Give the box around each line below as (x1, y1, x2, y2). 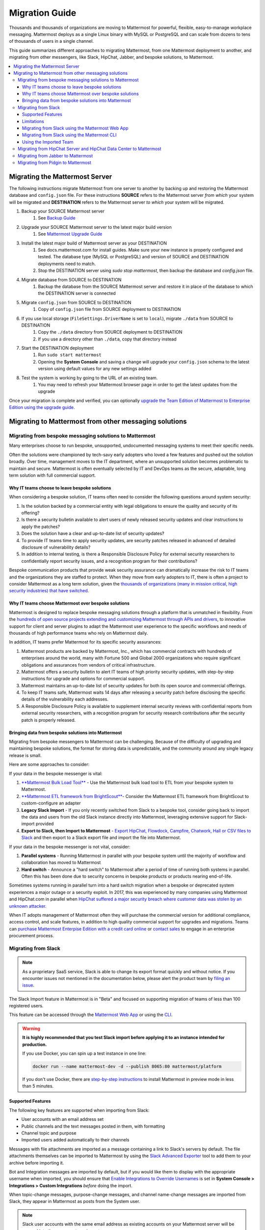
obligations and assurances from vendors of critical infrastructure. (21, 662, 156, 668)
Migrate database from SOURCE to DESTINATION (21, 277, 122, 282)
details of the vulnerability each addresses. (21, 696, 109, 702)
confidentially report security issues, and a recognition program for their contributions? (21, 558, 198, 564)
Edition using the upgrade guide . (9, 404, 76, 410)
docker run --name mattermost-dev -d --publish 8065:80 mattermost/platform (32, 1064, 222, 1070)
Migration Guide (9, 7, 77, 18)
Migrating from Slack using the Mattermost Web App (22, 125, 129, 131)
